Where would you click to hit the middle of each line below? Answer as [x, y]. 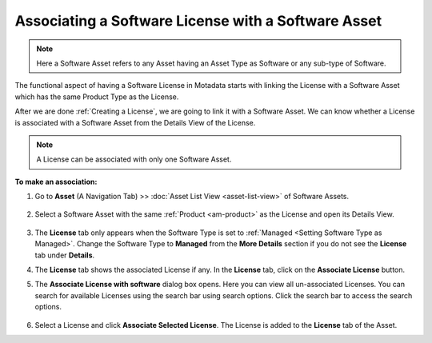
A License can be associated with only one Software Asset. [134, 159]
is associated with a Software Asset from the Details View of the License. [135, 122]
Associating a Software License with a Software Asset [198, 21]
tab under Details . [65, 255]
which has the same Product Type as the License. [97, 97]
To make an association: [56, 181]
